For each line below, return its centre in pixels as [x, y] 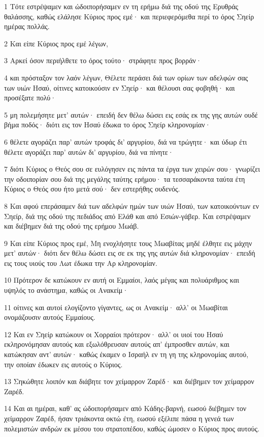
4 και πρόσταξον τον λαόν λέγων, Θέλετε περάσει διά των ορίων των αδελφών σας [126, 77]
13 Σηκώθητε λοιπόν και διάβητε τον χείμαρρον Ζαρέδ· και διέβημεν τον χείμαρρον [129, 381]
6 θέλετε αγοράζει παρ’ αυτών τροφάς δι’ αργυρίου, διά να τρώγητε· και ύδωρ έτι [126, 141]
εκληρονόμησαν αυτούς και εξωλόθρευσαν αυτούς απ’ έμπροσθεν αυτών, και [117, 344]
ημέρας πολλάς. [27, 26]
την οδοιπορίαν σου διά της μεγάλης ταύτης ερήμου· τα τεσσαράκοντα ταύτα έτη [125, 179]
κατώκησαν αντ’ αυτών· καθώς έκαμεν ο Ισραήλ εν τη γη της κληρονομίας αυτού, [126, 354]
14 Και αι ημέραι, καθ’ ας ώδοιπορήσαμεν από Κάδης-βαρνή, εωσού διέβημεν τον [125, 408]
